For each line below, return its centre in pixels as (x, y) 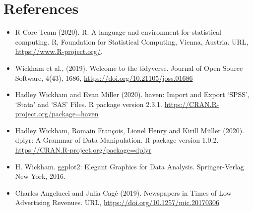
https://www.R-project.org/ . (59, 51)
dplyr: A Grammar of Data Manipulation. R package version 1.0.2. (117, 140)
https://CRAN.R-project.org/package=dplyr (83, 150)
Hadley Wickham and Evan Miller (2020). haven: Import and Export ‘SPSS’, (132, 94)
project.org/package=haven (57, 114)
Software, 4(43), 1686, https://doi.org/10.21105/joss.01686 (104, 78)
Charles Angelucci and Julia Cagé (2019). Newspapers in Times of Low (123, 192)
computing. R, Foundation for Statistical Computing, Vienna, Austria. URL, (132, 41)
